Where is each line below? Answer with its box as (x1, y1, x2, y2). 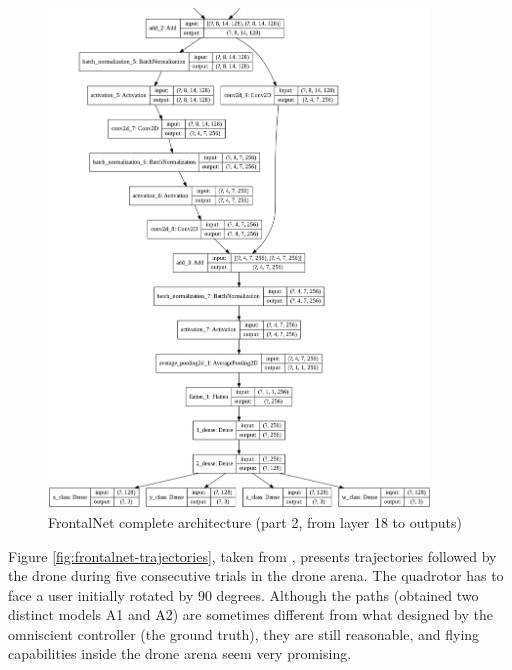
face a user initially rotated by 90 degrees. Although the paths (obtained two (8, 584, 479, 605)
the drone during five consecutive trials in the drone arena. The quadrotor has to (8, 565, 504, 586)
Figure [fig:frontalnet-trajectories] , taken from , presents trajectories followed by (8, 545, 497, 566)
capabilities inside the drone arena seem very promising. (8, 643, 352, 664)
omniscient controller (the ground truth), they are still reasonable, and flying (8, 623, 480, 644)
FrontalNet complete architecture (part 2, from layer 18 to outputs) (48, 511, 462, 532)
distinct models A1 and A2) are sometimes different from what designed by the (8, 604, 494, 625)
